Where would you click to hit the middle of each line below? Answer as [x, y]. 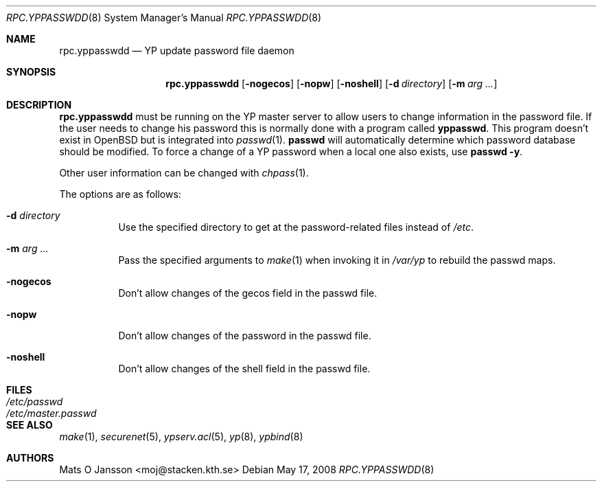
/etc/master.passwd [51, 413]
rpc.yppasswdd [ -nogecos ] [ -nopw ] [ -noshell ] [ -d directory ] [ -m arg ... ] [332, 83]
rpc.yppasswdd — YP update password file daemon [177, 50]
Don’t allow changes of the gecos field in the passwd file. [248, 293]
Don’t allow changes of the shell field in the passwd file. [244, 369]
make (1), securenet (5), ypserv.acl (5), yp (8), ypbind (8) [181, 437]
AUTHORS [30, 458]
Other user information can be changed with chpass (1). [184, 173]
